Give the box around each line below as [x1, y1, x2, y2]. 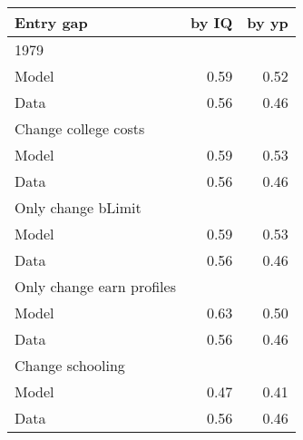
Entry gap [15, 12, 88, 33]
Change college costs [15, 118, 145, 139]
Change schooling [15, 355, 125, 376]
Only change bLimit [15, 197, 142, 218]
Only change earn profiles [15, 276, 176, 297]
